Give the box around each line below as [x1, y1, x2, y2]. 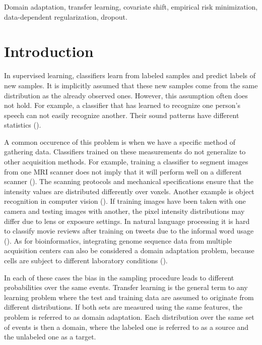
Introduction [4, 41, 94, 62]
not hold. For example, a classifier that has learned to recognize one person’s [4, 100, 240, 110]
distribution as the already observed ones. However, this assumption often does [4, 90, 248, 100]
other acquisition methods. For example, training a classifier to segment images [4, 156, 248, 167]
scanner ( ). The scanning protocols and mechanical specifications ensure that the [4, 176, 253, 187]
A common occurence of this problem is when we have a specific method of [4, 136, 236, 147]
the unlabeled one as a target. [4, 331, 96, 342]
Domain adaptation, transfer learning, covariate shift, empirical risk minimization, [4, 2, 258, 12]
